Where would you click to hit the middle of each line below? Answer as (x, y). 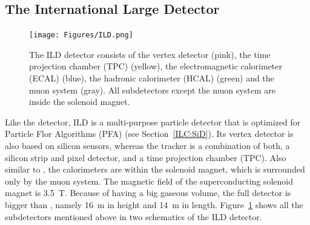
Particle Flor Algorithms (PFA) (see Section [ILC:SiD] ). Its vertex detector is (149, 134)
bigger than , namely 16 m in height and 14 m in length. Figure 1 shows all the (154, 204)
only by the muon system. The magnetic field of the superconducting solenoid (149, 181)
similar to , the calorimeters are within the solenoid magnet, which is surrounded (155, 169)
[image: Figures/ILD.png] (81, 35)
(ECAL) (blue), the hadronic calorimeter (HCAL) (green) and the (152, 78)
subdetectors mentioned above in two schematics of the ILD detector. (134, 216)
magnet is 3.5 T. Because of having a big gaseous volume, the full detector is (148, 193)
